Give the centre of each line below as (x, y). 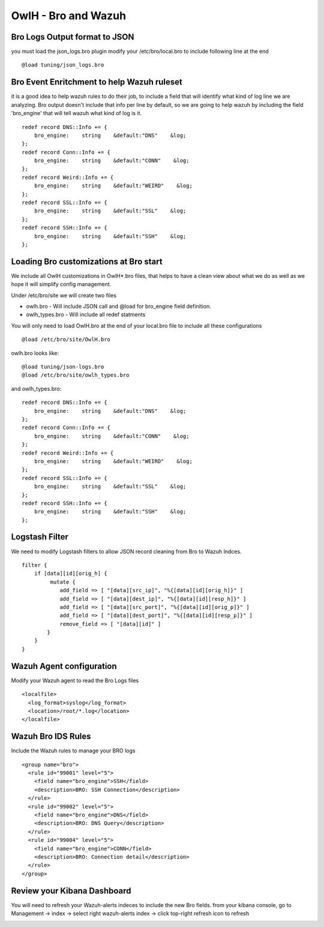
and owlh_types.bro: (36, 388)
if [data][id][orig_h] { (70, 574)
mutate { (63, 582)
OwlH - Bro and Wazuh (68, 16)
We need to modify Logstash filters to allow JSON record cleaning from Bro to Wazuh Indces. (127, 551)
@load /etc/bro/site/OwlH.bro (66, 340)
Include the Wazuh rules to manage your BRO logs (73, 751)
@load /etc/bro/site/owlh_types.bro (76, 375)
